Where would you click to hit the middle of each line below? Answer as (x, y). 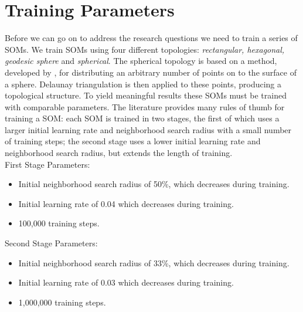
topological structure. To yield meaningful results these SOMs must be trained (146, 95)
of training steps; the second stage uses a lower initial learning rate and (133, 141)
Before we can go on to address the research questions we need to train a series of (151, 38)
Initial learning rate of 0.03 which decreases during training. (126, 282)
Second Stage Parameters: (51, 243)
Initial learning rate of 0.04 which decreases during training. (126, 203)
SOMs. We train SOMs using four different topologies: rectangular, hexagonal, (145, 49)
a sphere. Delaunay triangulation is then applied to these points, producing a (143, 84)
